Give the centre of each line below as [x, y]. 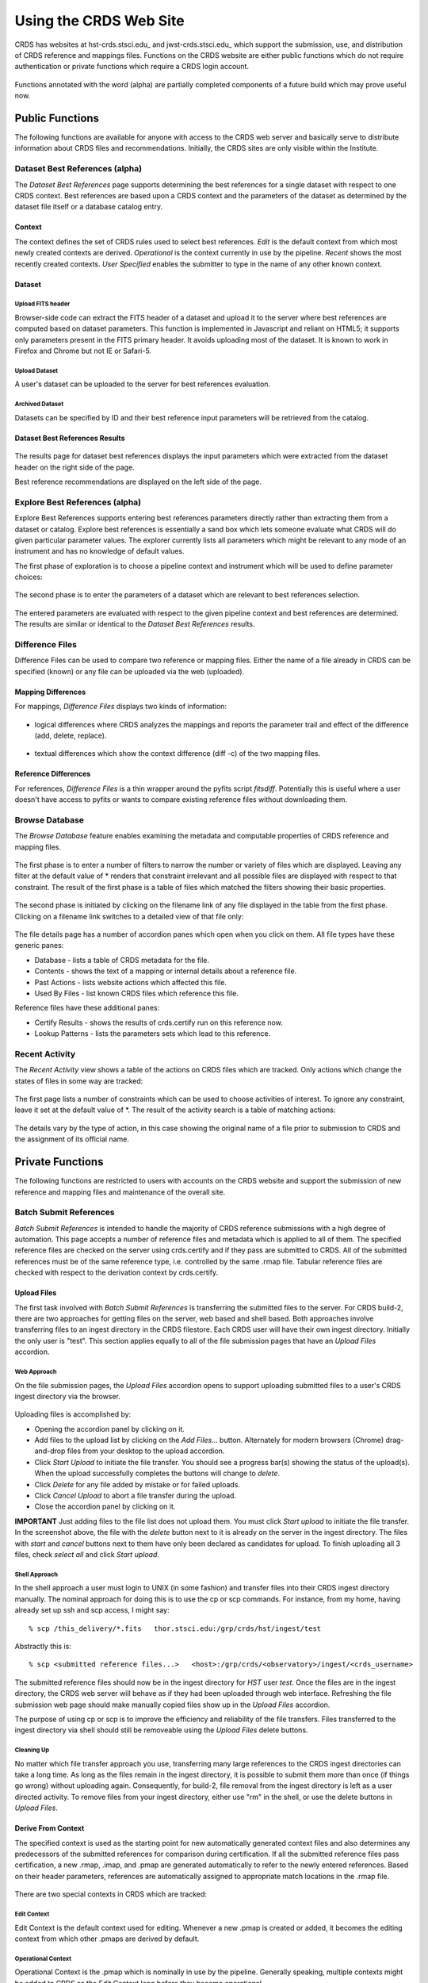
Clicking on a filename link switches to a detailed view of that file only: [129, 916]
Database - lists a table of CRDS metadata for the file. [122, 960]
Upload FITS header [42, 304]
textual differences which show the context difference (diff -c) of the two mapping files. [178, 754]
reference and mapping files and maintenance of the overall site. [120, 1192]
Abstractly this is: [43, 1646]
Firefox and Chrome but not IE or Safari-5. [83, 351]
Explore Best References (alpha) [78, 502]
